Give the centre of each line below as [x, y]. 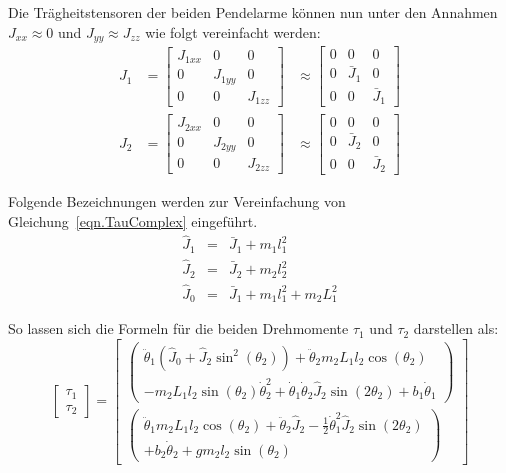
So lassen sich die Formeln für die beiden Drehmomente [178, 328]
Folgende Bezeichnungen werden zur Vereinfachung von [177, 200]
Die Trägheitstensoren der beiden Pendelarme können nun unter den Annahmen [253, 12]
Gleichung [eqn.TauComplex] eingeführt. [133, 220]
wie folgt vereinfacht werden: [233, 31]
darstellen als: [456, 328]
